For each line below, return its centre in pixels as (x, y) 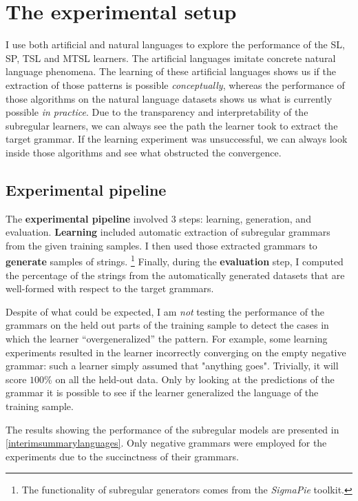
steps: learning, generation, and (245, 218)
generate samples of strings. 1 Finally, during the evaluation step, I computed (175, 260)
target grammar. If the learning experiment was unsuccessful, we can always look (177, 139)
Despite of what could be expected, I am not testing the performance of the (165, 311)
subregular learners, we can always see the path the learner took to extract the (172, 125)
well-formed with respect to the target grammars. (110, 288)
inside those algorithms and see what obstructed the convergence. (144, 152)
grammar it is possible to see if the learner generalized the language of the (162, 392)
